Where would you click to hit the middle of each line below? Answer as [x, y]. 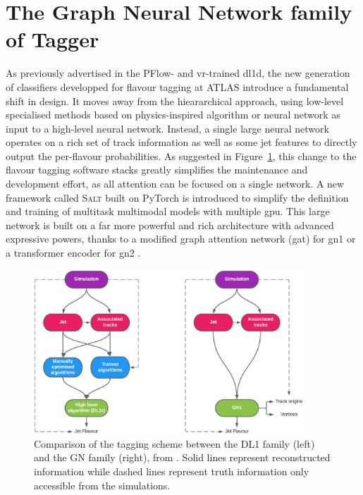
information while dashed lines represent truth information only [172, 471]
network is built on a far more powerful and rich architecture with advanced [170, 225]
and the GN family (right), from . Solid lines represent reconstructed [182, 457]
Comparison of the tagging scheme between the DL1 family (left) [174, 443]
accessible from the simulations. [102, 485]
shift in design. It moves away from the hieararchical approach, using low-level [175, 100]
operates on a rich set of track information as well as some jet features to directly [181, 142]
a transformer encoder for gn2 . [73, 253]
